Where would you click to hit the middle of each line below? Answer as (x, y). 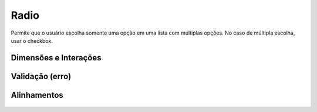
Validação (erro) (41, 76)
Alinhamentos (37, 95)
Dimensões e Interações (56, 58)
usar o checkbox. (32, 40)
